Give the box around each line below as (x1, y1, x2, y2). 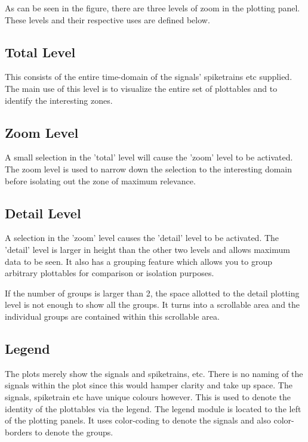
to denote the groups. (35, 425, 113, 438)
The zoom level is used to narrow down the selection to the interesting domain (5, 162, 292, 175)
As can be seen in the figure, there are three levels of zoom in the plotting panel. (5, 2, 300, 14)
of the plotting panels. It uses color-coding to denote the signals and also (5, 414, 271, 426)
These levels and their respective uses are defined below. (5, 13, 210, 26)
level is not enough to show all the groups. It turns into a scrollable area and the (5, 298, 300, 311)
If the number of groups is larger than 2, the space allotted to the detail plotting (5, 286, 300, 299)
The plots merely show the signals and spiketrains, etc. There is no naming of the (5, 367, 303, 379)
